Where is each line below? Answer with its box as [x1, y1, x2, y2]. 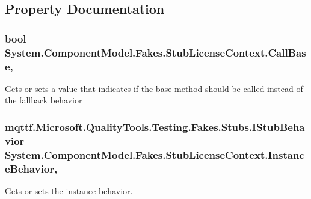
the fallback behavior [5, 94, 82, 106]
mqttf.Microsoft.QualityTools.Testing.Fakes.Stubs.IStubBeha [5, 119, 305, 134]
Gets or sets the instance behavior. [5, 185, 133, 197]
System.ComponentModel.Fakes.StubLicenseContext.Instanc [5, 147, 304, 162]
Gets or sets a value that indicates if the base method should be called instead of [5, 82, 303, 94]
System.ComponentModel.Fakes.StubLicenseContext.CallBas [5, 44, 306, 60]
